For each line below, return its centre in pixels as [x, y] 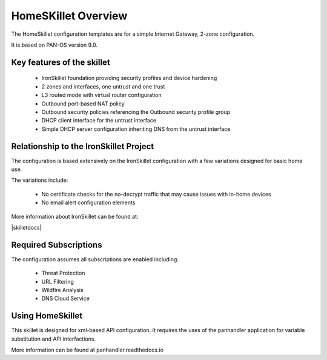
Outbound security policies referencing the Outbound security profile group [136, 112]
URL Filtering [58, 281]
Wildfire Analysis [63, 290]
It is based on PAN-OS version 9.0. [54, 45]
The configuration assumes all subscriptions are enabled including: [95, 259]
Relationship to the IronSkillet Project [83, 146]
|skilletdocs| [26, 227]
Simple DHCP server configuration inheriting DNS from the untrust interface [136, 129]
